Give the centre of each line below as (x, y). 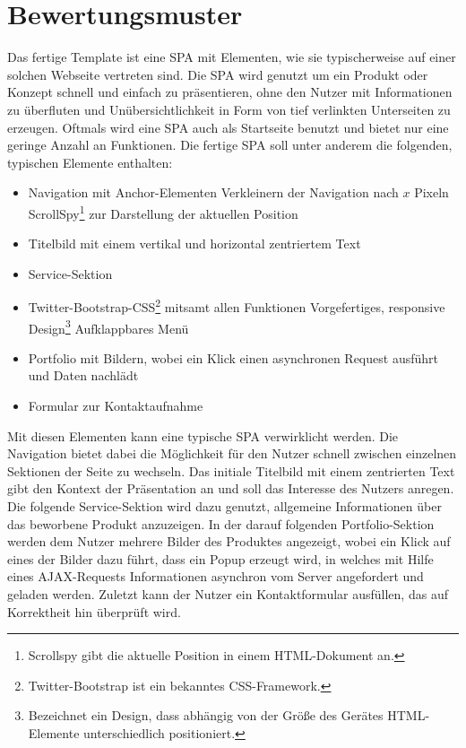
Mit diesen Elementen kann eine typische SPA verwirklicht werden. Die (203, 435)
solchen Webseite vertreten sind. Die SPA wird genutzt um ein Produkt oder (218, 74)
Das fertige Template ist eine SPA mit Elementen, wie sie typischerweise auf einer (232, 57)
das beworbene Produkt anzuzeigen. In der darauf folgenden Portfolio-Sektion (221, 523)
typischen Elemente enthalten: (90, 162)
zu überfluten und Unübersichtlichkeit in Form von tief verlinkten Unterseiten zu (229, 109)
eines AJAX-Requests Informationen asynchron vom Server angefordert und (216, 576)
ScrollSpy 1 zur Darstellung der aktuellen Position (163, 212)
